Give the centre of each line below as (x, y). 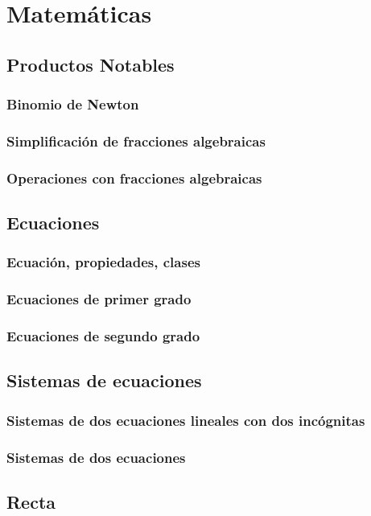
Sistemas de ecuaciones (104, 380)
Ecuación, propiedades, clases (103, 262)
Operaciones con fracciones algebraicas (134, 178)
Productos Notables (91, 64)
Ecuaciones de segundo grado (103, 336)
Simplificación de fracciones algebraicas (136, 140)
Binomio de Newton (73, 104)
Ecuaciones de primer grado (99, 299)
